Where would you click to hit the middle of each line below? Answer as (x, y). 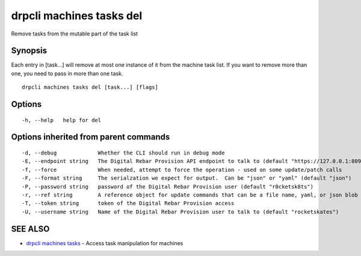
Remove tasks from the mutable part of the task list (75, 34)
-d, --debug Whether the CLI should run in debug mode (123, 153)
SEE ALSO (30, 229)
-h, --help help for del (62, 120)
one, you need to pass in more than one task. (67, 73)
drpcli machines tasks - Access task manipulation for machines (105, 243)
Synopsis (29, 51)
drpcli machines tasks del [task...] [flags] (90, 87)
